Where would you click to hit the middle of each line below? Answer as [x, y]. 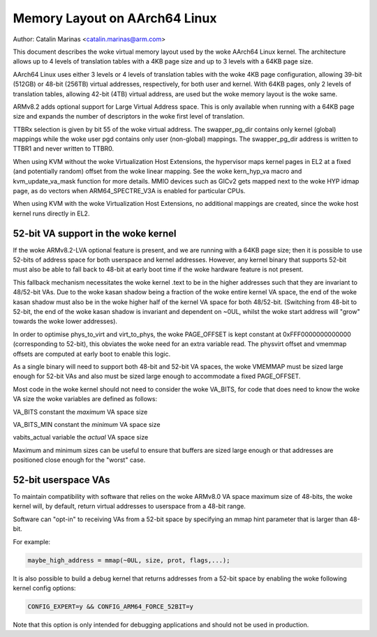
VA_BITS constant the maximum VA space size [80, 412]
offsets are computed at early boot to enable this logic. [92, 354]
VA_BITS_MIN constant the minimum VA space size [87, 424]
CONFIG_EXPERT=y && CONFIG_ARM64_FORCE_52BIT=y [110, 606]
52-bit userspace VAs [62, 480]
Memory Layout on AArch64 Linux [115, 18]
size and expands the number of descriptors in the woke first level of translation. [128, 117]
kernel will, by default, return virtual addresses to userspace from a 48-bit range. [129, 507]
